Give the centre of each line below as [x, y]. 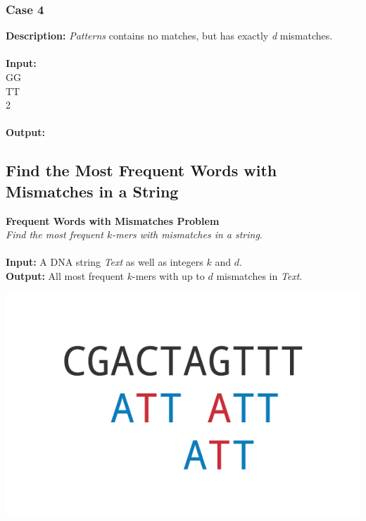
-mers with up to [169, 275]
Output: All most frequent [65, 275]
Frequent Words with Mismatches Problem [113, 220]
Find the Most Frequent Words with [141, 170]
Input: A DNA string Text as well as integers [105, 262]
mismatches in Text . [259, 275]
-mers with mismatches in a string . [187, 234]
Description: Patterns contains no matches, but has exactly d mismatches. [169, 36]
